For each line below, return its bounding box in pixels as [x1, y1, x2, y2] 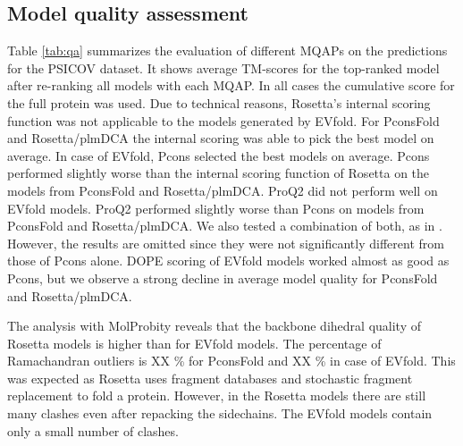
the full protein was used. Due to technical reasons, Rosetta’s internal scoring [7, 93, 431, 112]
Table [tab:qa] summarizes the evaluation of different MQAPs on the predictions [7, 41, 448, 60]
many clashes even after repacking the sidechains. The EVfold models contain [7, 404, 433, 423]
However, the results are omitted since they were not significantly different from [7, 233, 444, 252]
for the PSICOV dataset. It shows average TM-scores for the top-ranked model [7, 58, 440, 77]
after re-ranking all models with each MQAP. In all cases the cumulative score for [7, 76, 455, 95]
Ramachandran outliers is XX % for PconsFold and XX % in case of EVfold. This [7, 351, 456, 370]
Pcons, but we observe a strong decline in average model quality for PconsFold [7, 268, 438, 287]
